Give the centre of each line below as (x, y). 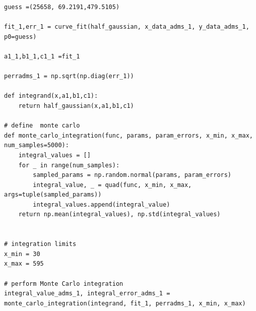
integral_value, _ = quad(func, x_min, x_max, (112, 185)
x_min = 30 (22, 254)
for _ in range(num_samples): (69, 165)
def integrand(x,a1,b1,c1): (51, 96)
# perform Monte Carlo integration (64, 284)
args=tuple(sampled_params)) (53, 195)
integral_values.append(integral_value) (102, 204)
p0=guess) (20, 37)
